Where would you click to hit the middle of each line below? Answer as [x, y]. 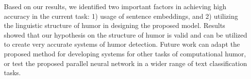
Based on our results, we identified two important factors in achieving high [115, 6]
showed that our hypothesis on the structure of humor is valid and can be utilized [126, 34]
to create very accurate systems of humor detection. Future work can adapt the [122, 44]
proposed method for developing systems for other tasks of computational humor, [125, 53]
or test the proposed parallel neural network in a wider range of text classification [125, 63]
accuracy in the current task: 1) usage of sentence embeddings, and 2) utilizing [121, 16]
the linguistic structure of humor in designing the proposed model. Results [115, 25]
